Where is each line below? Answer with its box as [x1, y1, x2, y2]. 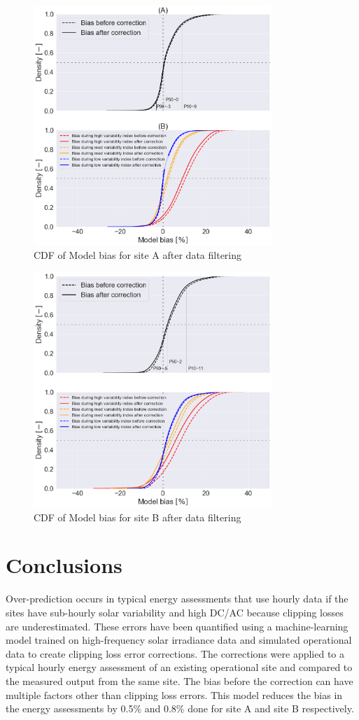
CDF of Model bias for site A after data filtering [34, 248, 242, 262]
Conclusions [6, 551, 122, 579]
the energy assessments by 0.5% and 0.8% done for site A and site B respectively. [6, 701, 354, 716]
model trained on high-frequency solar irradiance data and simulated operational [6, 633, 352, 647]
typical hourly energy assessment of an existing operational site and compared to [6, 660, 353, 675]
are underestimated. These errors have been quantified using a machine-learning [6, 619, 349, 633]
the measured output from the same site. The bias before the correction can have [6, 673, 353, 688]
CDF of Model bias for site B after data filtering [34, 509, 241, 524]
